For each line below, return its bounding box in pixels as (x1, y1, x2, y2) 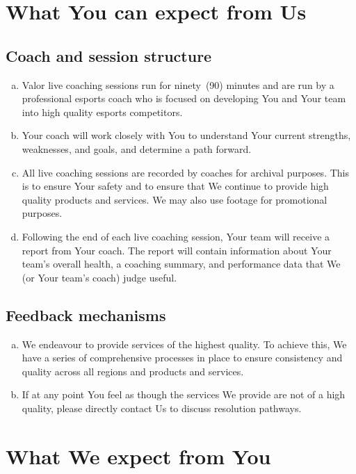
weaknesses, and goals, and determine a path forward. (22, 141, 252, 156)
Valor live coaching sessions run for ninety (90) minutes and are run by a (22, 77, 334, 92)
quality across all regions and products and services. (22, 363, 244, 378)
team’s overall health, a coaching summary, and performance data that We (22, 256, 341, 271)
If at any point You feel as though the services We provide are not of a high (22, 387, 346, 402)
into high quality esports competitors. (22, 104, 183, 119)
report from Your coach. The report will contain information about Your (22, 243, 332, 257)
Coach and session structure (6, 44, 212, 66)
